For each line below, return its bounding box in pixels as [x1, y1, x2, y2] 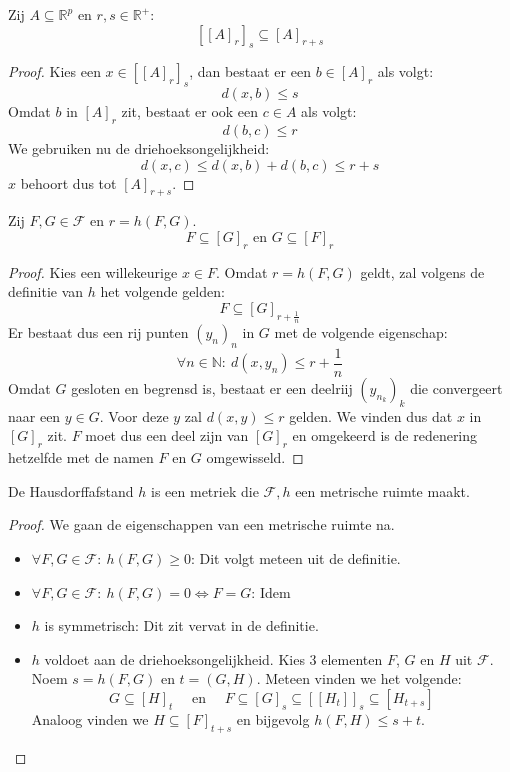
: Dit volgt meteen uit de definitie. [190, 547, 401, 568]
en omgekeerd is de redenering [292, 425, 478, 446]
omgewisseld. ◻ [206, 447, 304, 468]
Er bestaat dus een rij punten [8, 322, 189, 343]
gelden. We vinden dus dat [289, 405, 453, 426]
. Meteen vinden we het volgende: [256, 668, 462, 689]
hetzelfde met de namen [8, 447, 154, 468]
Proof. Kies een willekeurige [8, 261, 178, 282]
